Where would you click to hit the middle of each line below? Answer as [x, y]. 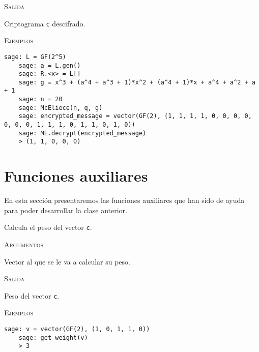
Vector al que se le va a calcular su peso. [67, 261]
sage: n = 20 [40, 99]
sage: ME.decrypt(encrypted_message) [82, 133]
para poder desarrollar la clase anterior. [66, 210]
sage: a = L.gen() [50, 65]
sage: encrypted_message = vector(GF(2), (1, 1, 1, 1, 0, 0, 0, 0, [135, 116]
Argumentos [24, 244]
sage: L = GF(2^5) [35, 57]
